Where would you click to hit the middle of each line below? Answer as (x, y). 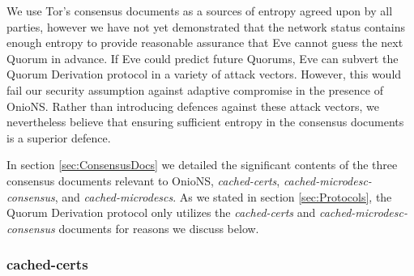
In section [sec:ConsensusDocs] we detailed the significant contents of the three (202, 165)
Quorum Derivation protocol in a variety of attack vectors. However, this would (204, 74)
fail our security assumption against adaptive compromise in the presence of (195, 89)
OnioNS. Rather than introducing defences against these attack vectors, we (193, 106)
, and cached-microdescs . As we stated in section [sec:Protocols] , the (223, 196)
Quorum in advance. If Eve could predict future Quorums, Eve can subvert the (203, 58)
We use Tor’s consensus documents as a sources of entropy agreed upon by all (200, 11)
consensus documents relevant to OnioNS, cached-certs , (143, 180)
